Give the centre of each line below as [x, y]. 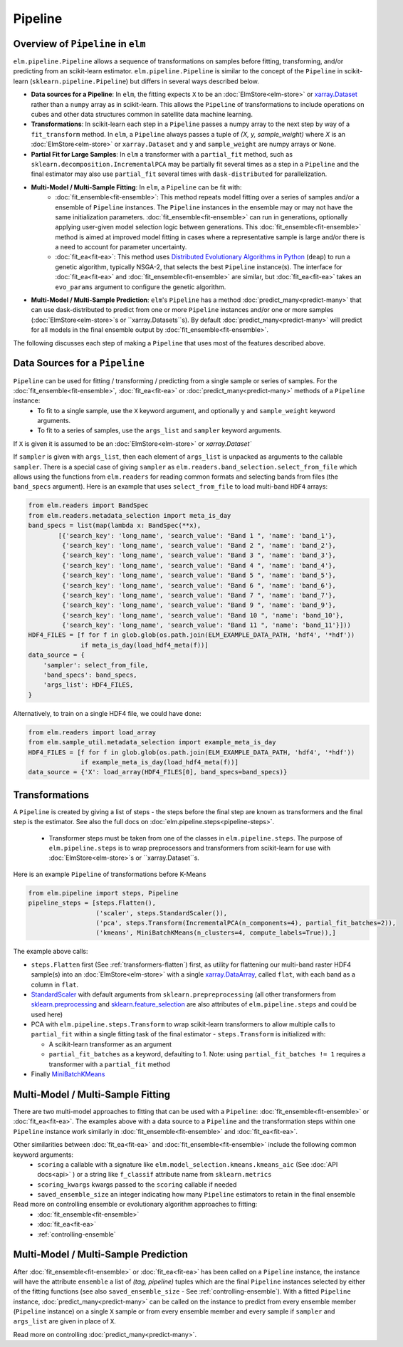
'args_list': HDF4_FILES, [88, 685]
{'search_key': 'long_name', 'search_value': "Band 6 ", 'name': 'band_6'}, [199, 585]
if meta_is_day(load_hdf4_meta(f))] [145, 645]
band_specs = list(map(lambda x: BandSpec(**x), [115, 526]
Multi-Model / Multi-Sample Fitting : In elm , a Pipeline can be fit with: [136, 187]
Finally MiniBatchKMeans [68, 1074]
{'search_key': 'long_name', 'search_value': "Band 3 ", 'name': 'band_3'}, [199, 555]
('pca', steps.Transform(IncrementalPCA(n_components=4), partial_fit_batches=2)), [246, 923]
